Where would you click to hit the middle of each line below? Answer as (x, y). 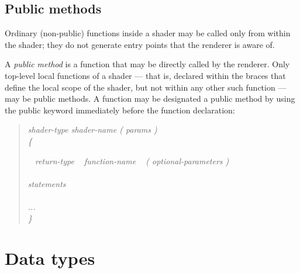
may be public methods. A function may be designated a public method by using (150, 99)
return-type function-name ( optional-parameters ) (132, 160)
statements (47, 183)
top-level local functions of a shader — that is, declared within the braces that (145, 75)
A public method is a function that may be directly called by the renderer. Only (147, 64)
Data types (50, 258)
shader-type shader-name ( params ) (92, 129)
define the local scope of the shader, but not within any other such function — (146, 87)
